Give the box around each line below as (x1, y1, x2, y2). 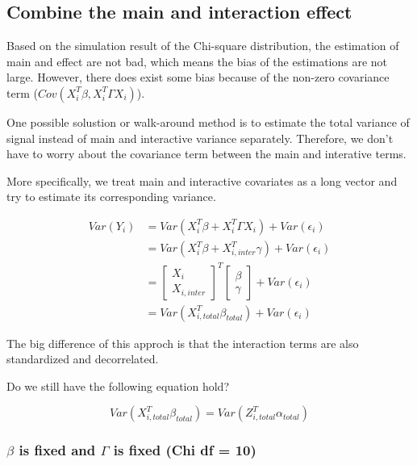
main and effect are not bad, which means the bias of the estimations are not (6, 52, 388, 69)
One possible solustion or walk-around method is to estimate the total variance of (6, 113, 410, 130)
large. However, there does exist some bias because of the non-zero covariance (6, 69, 390, 86)
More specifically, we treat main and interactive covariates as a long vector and (6, 172, 398, 189)
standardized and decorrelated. (6, 350, 159, 367)
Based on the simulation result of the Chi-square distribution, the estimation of (6, 37, 399, 54)
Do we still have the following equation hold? (6, 377, 229, 394)
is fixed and (19, 440, 96, 460)
